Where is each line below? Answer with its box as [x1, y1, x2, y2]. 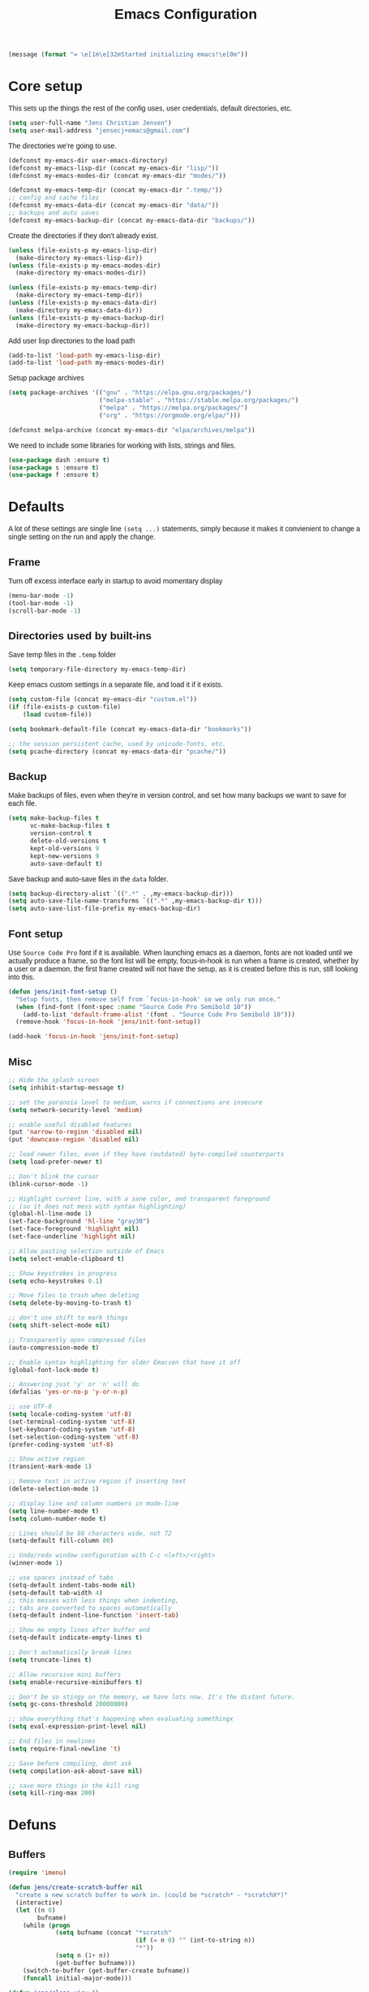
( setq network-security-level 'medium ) [8, 1106, 143, 1114]
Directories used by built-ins [8, 630, 152, 643]
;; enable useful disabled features [8, 1120, 132, 1128]
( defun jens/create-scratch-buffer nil [8, 1883, 143, 1892]
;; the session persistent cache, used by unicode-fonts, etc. [8, 739, 226, 748]
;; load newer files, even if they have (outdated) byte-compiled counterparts [8, 1150, 285, 1158]
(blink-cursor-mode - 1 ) [8, 1180, 88, 1188]
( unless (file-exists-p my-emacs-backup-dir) [8, 314, 165, 322]
